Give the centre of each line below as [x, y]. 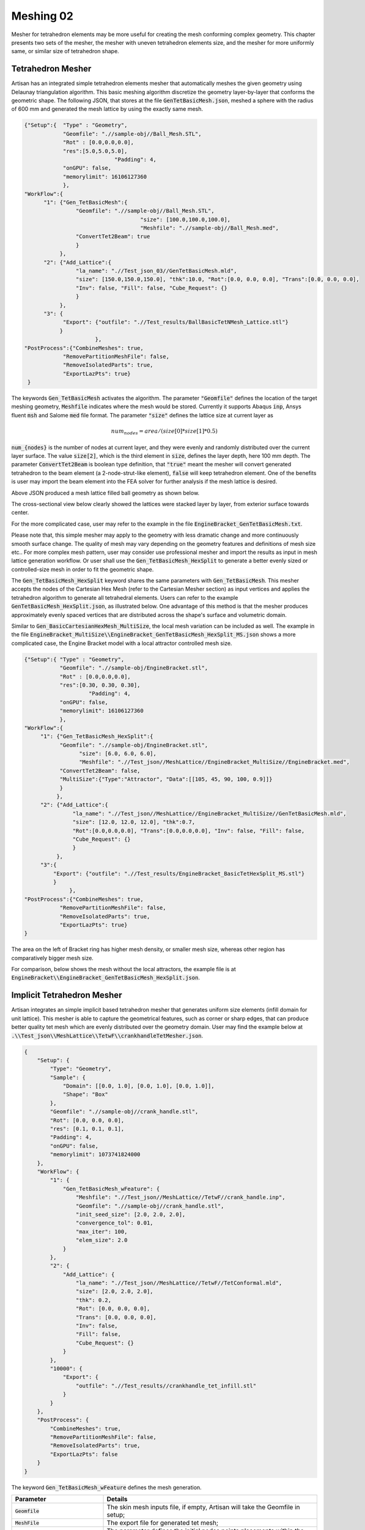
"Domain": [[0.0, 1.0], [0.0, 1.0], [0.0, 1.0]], [138, 1086]
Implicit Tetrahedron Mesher [67, 995]
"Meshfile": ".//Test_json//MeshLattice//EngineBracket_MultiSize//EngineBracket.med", [214, 762]
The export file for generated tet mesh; [163, 1523]
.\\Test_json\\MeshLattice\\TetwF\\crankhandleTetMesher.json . [107, 1036]
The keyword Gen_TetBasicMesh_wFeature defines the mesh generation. [106, 1487]
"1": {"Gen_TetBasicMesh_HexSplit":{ [97, 737]
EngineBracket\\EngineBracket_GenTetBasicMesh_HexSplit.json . [105, 978]
